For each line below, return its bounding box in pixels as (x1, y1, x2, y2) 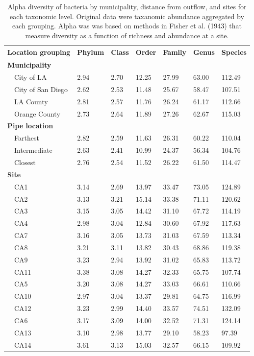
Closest (14, 157, 36, 167)
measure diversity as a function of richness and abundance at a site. (25, 30, 229, 40)
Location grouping (7, 47, 71, 57)
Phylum (77, 47, 104, 57)
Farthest (14, 133, 39, 143)
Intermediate (14, 145, 52, 155)
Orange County (14, 108, 60, 119)
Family (163, 47, 186, 57)
